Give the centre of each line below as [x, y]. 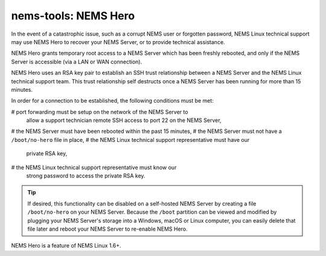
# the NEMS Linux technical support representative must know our [94, 167]
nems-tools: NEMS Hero [73, 16]
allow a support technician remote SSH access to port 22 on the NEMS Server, [124, 120]
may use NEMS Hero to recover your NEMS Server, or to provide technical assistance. [118, 42]
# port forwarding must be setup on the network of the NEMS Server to [100, 112]
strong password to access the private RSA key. [86, 176]
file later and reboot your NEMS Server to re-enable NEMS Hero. [107, 229]
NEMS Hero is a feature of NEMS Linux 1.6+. [66, 246]
